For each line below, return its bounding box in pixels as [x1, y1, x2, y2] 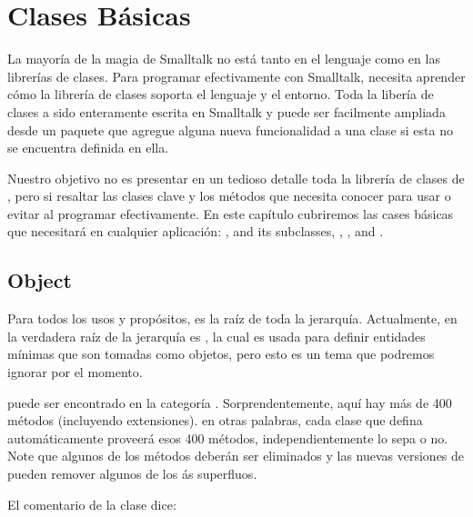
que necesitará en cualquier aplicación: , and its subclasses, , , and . [7, 222, 384, 241]
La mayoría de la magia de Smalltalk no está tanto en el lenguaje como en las [7, 49, 440, 68]
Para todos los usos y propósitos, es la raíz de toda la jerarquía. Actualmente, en [7, 309, 458, 328]
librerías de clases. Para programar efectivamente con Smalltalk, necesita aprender [7, 66, 466, 85]
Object [7, 266, 72, 294]
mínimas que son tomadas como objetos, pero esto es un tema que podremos [7, 344, 435, 363]
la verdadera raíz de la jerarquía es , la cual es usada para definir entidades [7, 326, 426, 345]
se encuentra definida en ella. [7, 138, 169, 157]
